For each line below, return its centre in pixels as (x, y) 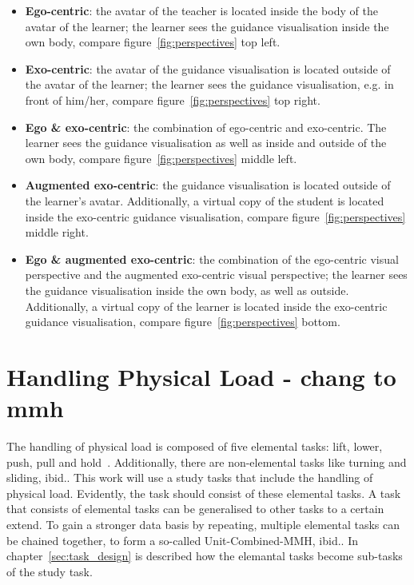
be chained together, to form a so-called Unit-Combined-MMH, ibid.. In (183, 540)
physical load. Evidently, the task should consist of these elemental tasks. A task (204, 493)
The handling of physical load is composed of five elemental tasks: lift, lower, (195, 446)
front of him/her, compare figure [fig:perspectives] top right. (173, 99)
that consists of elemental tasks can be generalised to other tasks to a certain (195, 509)
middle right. (57, 232)
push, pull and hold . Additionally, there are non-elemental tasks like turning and (207, 462)
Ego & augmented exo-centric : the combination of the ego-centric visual (212, 259)
